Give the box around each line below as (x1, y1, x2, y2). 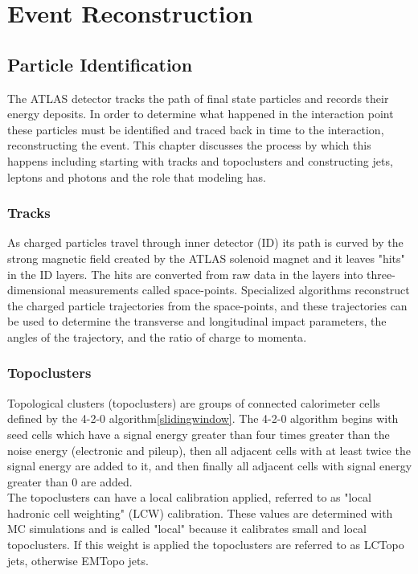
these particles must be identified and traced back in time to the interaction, (7, 121, 384, 137)
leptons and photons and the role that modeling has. (7, 168, 266, 185)
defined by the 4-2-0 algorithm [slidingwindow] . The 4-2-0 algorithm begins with (7, 410, 399, 427)
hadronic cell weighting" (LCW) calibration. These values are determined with (7, 504, 393, 521)
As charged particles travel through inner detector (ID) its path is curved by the (7, 234, 404, 251)
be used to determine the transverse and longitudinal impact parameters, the (7, 313, 387, 330)
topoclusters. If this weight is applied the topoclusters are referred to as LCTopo (7, 536, 404, 553)
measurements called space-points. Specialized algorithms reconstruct (69, 281, 410, 298)
